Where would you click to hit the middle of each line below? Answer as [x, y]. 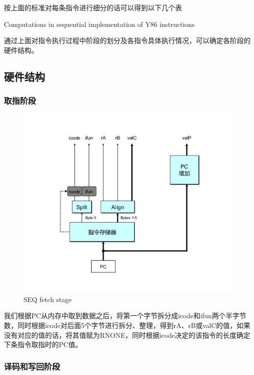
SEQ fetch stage [48, 299]
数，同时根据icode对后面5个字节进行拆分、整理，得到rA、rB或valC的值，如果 [127, 325]
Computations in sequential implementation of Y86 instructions [99, 24]
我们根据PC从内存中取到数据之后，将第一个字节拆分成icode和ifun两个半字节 [125, 316]
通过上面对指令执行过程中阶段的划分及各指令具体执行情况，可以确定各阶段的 [127, 40]
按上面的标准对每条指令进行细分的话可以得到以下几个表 [93, 7]
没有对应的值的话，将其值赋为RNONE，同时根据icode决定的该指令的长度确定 [127, 335]
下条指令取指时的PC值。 [43, 344]
